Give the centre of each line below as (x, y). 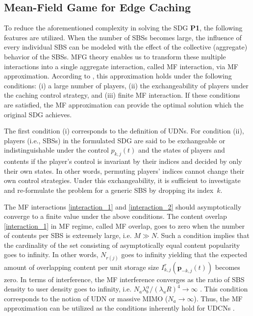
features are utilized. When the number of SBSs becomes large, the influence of (123, 37)
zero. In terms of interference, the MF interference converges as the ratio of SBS (124, 279)
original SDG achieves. (38, 114)
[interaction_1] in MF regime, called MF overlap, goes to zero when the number (125, 225)
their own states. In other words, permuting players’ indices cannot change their (124, 171)
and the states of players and (182, 150)
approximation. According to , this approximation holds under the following (118, 76)
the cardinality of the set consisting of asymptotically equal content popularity (122, 245)
